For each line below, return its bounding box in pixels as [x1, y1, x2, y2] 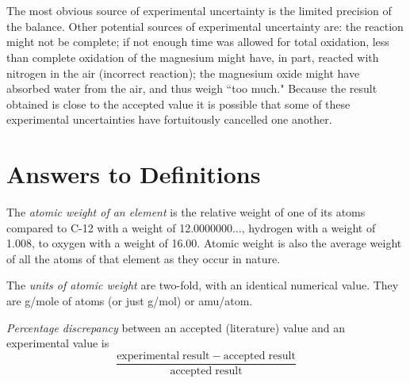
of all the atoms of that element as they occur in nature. [6, 250, 281, 266]
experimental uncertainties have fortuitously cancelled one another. [6, 111, 332, 128]
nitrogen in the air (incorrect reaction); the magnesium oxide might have [6, 64, 360, 81]
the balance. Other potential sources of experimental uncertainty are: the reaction [6, 17, 404, 34]
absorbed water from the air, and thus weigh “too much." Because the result [6, 80, 377, 97]
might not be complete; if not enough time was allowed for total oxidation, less [6, 33, 389, 50]
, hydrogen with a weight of [241, 219, 376, 236]
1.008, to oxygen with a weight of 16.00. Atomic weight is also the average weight [6, 235, 402, 251]
